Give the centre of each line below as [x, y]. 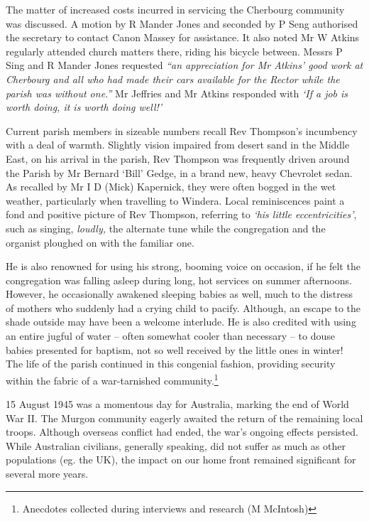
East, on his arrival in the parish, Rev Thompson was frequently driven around [178, 158]
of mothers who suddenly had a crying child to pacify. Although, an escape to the [183, 307]
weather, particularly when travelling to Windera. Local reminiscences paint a [175, 200]
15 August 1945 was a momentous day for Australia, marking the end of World [177, 404]
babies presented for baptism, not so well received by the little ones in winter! [175, 349]
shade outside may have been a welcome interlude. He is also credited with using [181, 322]
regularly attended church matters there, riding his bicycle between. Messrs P [174, 51]
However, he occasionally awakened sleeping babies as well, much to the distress [179, 294]
